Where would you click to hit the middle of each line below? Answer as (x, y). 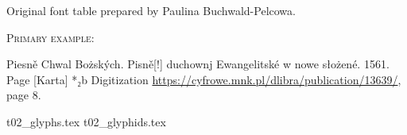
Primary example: (50, 37)
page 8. (24, 95)
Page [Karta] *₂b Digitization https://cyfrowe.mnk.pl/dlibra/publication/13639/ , (204, 79)
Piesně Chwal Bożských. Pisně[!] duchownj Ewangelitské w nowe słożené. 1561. (198, 64)
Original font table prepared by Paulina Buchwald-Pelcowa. (151, 10)
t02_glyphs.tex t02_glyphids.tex (86, 121)
